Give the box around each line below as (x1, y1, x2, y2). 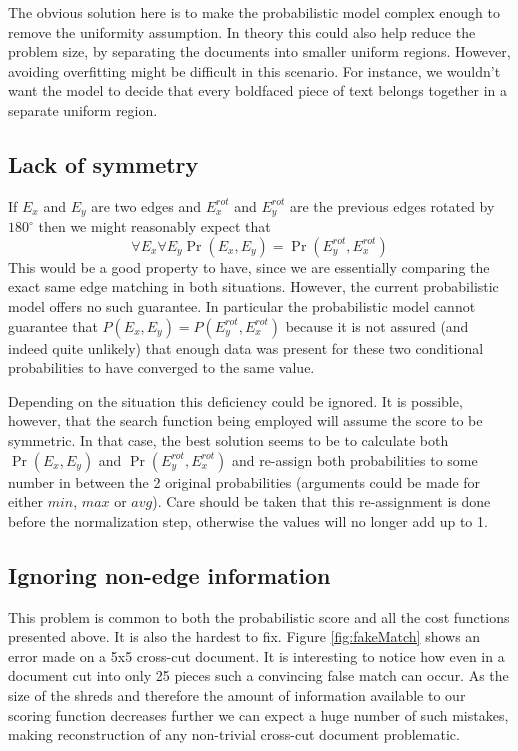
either (8, 491, 44, 512)
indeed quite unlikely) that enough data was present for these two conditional (8, 337, 484, 358)
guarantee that (8, 315, 98, 336)
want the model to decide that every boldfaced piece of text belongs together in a (8, 80, 508, 101)
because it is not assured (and (285, 315, 469, 336)
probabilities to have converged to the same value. (8, 357, 315, 378)
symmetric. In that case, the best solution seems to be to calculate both (8, 429, 449, 450)
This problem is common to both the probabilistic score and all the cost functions (8, 606, 510, 627)
